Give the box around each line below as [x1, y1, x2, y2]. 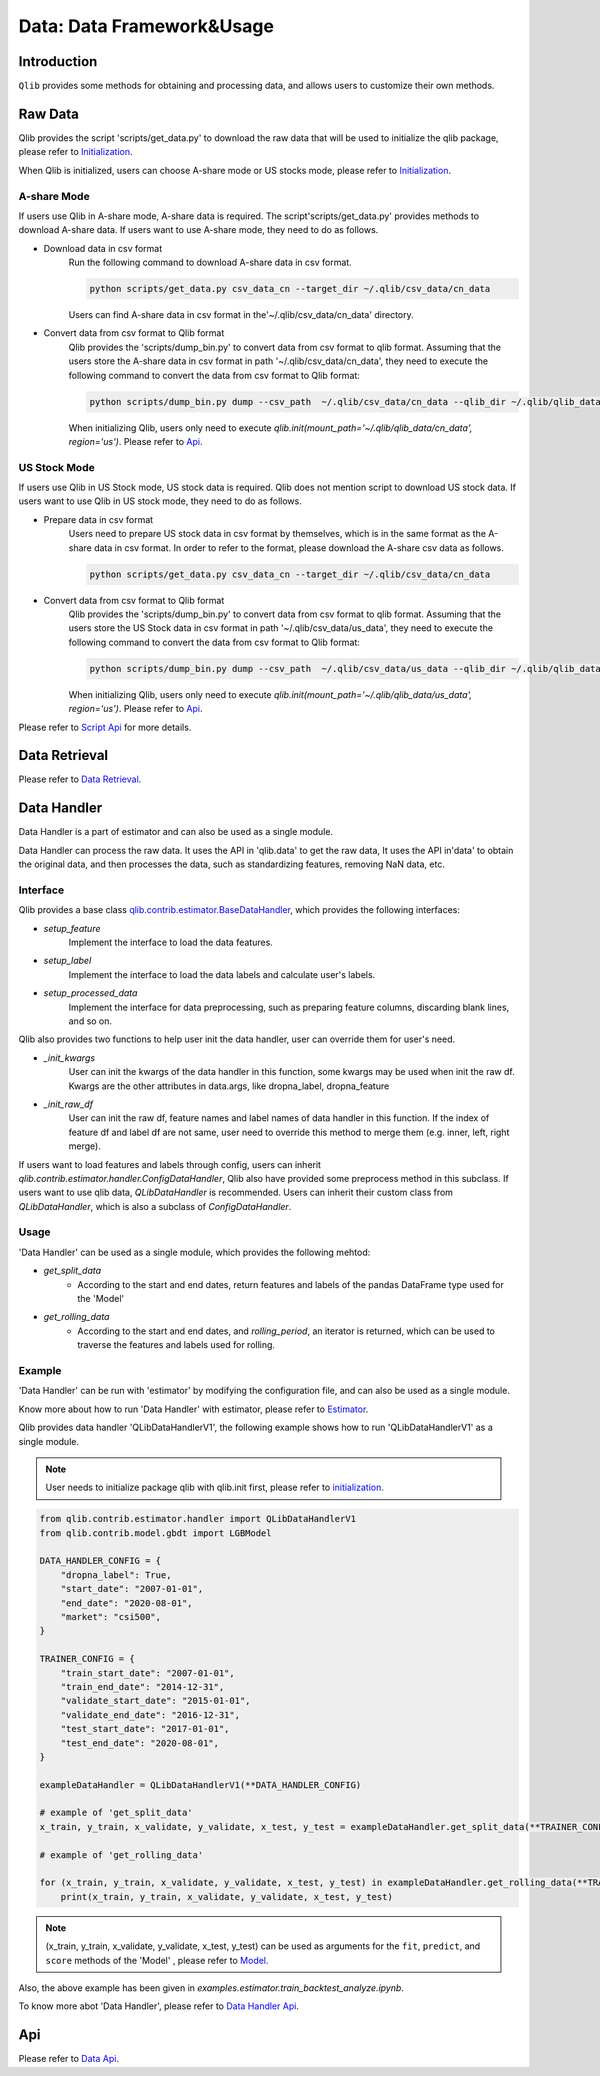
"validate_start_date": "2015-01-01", [60, 1695, 251, 1707]
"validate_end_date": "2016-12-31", [60, 1709, 240, 1720]
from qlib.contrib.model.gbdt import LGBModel [39, 1527, 272, 1539]
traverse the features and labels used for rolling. [77, 1339, 275, 1351]
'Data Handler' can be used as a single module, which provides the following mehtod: [18, 1246, 371, 1258]
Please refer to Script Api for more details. [18, 721, 192, 733]
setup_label [43, 955, 92, 967]
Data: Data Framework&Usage [18, 15, 275, 37]
